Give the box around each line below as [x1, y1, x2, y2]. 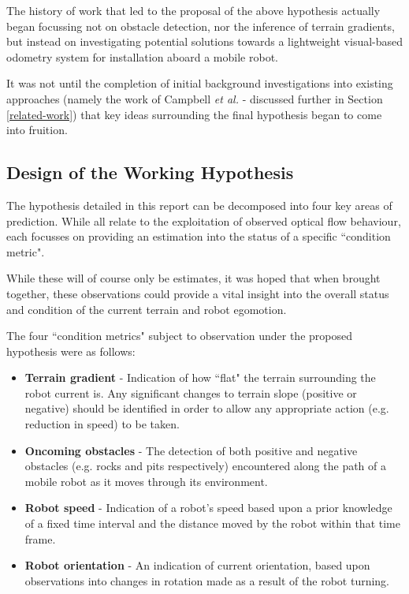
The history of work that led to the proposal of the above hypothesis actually [6, 2, 381, 18]
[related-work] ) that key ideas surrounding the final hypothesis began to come [6, 106, 382, 122]
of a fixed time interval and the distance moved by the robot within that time [24, 515, 400, 532]
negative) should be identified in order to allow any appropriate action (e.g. [24, 400, 389, 417]
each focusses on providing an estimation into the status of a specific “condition [6, 228, 391, 245]
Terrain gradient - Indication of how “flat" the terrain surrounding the [24, 369, 376, 386]
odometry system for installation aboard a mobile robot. [6, 48, 278, 65]
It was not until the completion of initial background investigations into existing [6, 75, 393, 92]
